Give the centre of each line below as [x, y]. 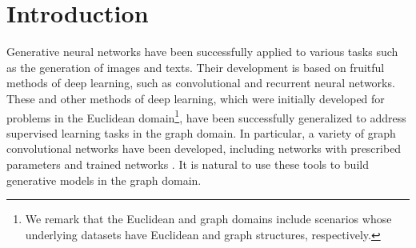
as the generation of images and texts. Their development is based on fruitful [196, 67]
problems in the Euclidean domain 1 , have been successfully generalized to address [206, 116]
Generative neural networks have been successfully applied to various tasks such [202, 52]
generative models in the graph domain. [104, 180]
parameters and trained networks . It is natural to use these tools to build [188, 164]
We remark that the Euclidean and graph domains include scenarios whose [208, 219]
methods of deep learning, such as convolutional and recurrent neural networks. [201, 83]
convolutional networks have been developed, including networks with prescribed [204, 148]
